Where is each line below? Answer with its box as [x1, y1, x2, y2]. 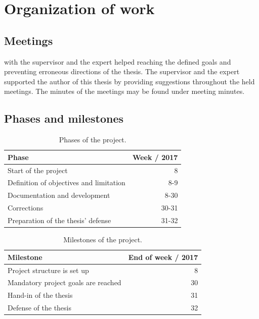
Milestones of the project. [63, 234, 142, 245]
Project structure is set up [8, 264, 89, 275]
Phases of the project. [59, 134, 126, 145]
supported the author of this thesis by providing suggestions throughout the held [4, 76, 255, 86]
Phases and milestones [4, 111, 124, 126]
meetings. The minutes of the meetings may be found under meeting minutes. [4, 86, 245, 96]
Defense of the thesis [8, 302, 72, 313]
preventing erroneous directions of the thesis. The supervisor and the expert [4, 66, 240, 77]
